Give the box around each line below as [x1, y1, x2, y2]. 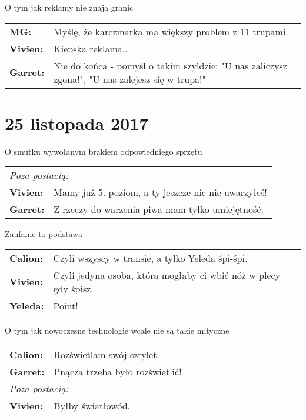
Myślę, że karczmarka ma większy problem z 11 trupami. [54, 24, 288, 38]
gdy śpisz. [53, 281, 94, 295]
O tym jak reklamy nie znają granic [5, 1, 134, 13]
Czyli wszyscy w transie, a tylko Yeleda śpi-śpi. [53, 251, 248, 265]
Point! [53, 298, 78, 312]
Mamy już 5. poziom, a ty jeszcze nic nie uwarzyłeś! [54, 185, 267, 199]
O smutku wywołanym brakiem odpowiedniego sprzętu [5, 145, 202, 157]
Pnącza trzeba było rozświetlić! [54, 364, 182, 378]
